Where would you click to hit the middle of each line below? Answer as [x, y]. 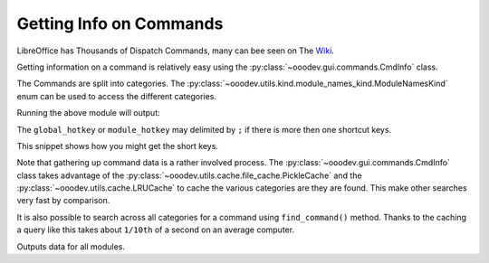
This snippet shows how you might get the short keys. [118, 146]
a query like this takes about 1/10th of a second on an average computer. [155, 230]
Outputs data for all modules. [71, 246]
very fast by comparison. [63, 201]
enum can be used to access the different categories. [117, 96]
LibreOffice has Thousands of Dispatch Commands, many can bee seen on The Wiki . [176, 51]
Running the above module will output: [88, 113]
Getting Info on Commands [120, 23]
